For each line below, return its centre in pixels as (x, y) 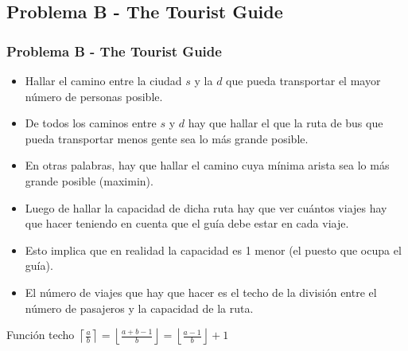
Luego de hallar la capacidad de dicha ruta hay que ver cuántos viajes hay (206, 207)
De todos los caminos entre (91, 123)
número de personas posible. (94, 96)
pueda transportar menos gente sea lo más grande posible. (167, 138)
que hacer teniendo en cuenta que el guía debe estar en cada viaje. (187, 223)
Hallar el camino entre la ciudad (103, 80)
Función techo (41, 335)
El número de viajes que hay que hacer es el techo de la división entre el (201, 292)
